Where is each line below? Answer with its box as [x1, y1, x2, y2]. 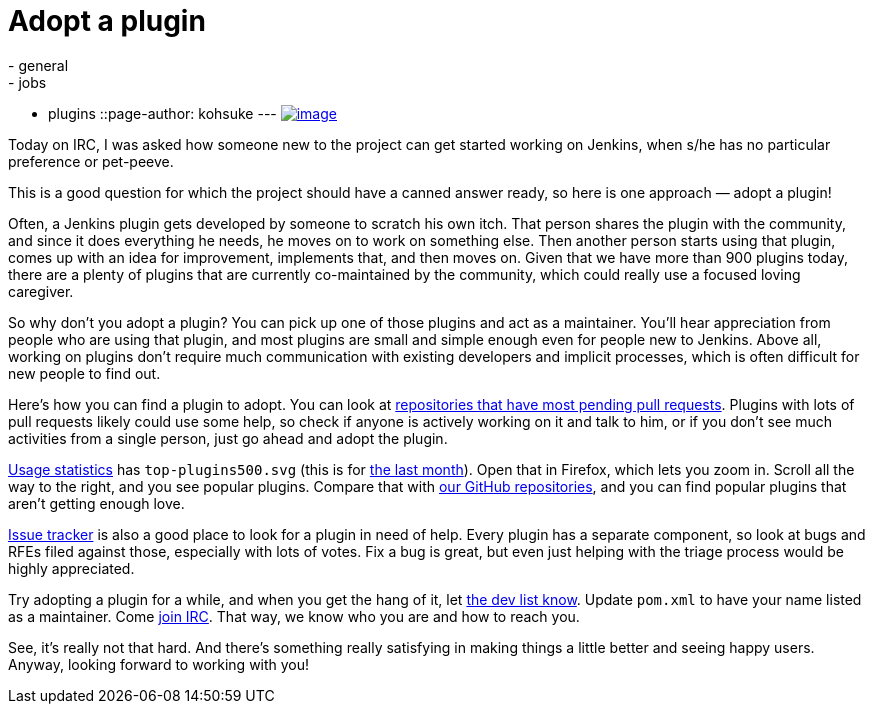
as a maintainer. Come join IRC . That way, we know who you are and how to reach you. [8, 607, 580, 625]
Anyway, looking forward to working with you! [8, 655, 310, 673]
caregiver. [8, 282, 74, 300]
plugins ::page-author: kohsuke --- [48, 104, 277, 122]
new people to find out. [8, 364, 161, 382]
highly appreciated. [8, 559, 135, 577]
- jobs [8, 73, 47, 91]
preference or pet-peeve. [8, 152, 174, 170]
